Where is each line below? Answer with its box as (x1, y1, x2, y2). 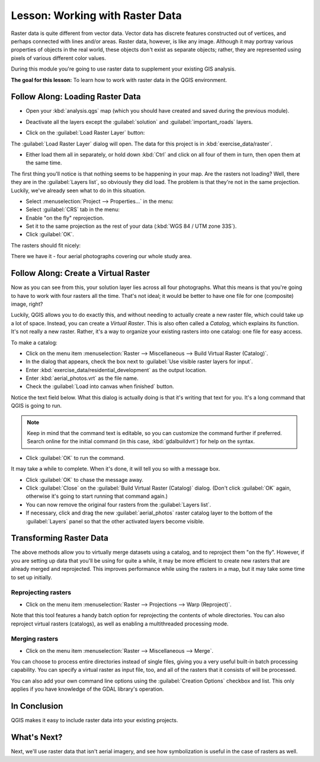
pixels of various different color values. (11, 54, 106, 62)
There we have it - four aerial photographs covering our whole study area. (11, 253, 192, 260)
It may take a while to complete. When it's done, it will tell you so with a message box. (11, 465, 220, 472)
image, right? (11, 300, 43, 307)
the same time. (25, 159, 62, 166)
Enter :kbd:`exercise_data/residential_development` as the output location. (25, 366, 207, 373)
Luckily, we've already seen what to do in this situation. (11, 187, 146, 194)
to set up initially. (11, 573, 53, 581)
